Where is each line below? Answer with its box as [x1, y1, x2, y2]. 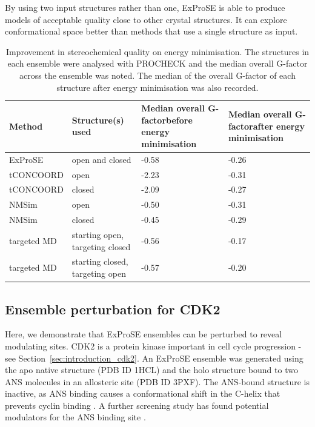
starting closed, [71, 255, 128, 268]
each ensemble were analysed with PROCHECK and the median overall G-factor [7, 57, 308, 70]
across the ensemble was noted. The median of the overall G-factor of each [19, 68, 296, 81]
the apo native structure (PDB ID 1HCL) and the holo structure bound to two [5, 363, 298, 376]
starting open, [71, 228, 124, 240]
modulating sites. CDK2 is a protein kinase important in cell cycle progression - [5, 339, 302, 352]
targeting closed [71, 240, 131, 253]
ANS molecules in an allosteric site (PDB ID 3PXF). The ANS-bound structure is [5, 375, 310, 388]
